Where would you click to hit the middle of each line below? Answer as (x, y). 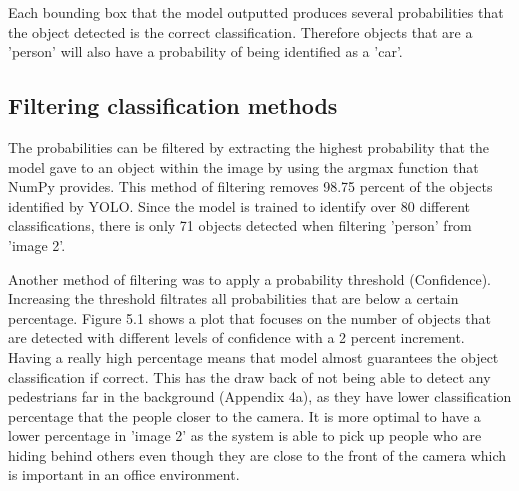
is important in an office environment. (124, 474)
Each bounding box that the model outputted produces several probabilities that (256, 12)
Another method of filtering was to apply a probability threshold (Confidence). (249, 278)
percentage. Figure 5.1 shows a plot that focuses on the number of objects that (249, 317)
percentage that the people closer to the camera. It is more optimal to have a (244, 415)
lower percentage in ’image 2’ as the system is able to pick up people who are (245, 435)
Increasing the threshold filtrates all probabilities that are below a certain (233, 298)
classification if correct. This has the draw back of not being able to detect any (249, 376)
